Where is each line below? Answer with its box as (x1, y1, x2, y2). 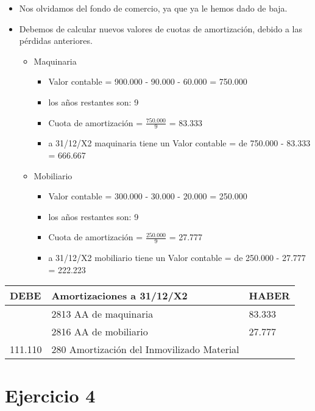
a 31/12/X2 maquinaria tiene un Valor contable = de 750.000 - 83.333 (48, 137, 311, 149)
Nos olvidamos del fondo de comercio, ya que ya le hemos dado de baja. (19, 2, 288, 14)
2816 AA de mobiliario (51, 324, 148, 339)
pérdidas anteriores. (19, 34, 93, 47)
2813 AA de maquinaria (51, 307, 154, 321)
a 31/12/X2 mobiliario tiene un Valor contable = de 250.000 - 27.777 (48, 251, 306, 264)
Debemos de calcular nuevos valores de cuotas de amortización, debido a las (19, 22, 302, 35)
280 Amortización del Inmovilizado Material (51, 342, 239, 357)
